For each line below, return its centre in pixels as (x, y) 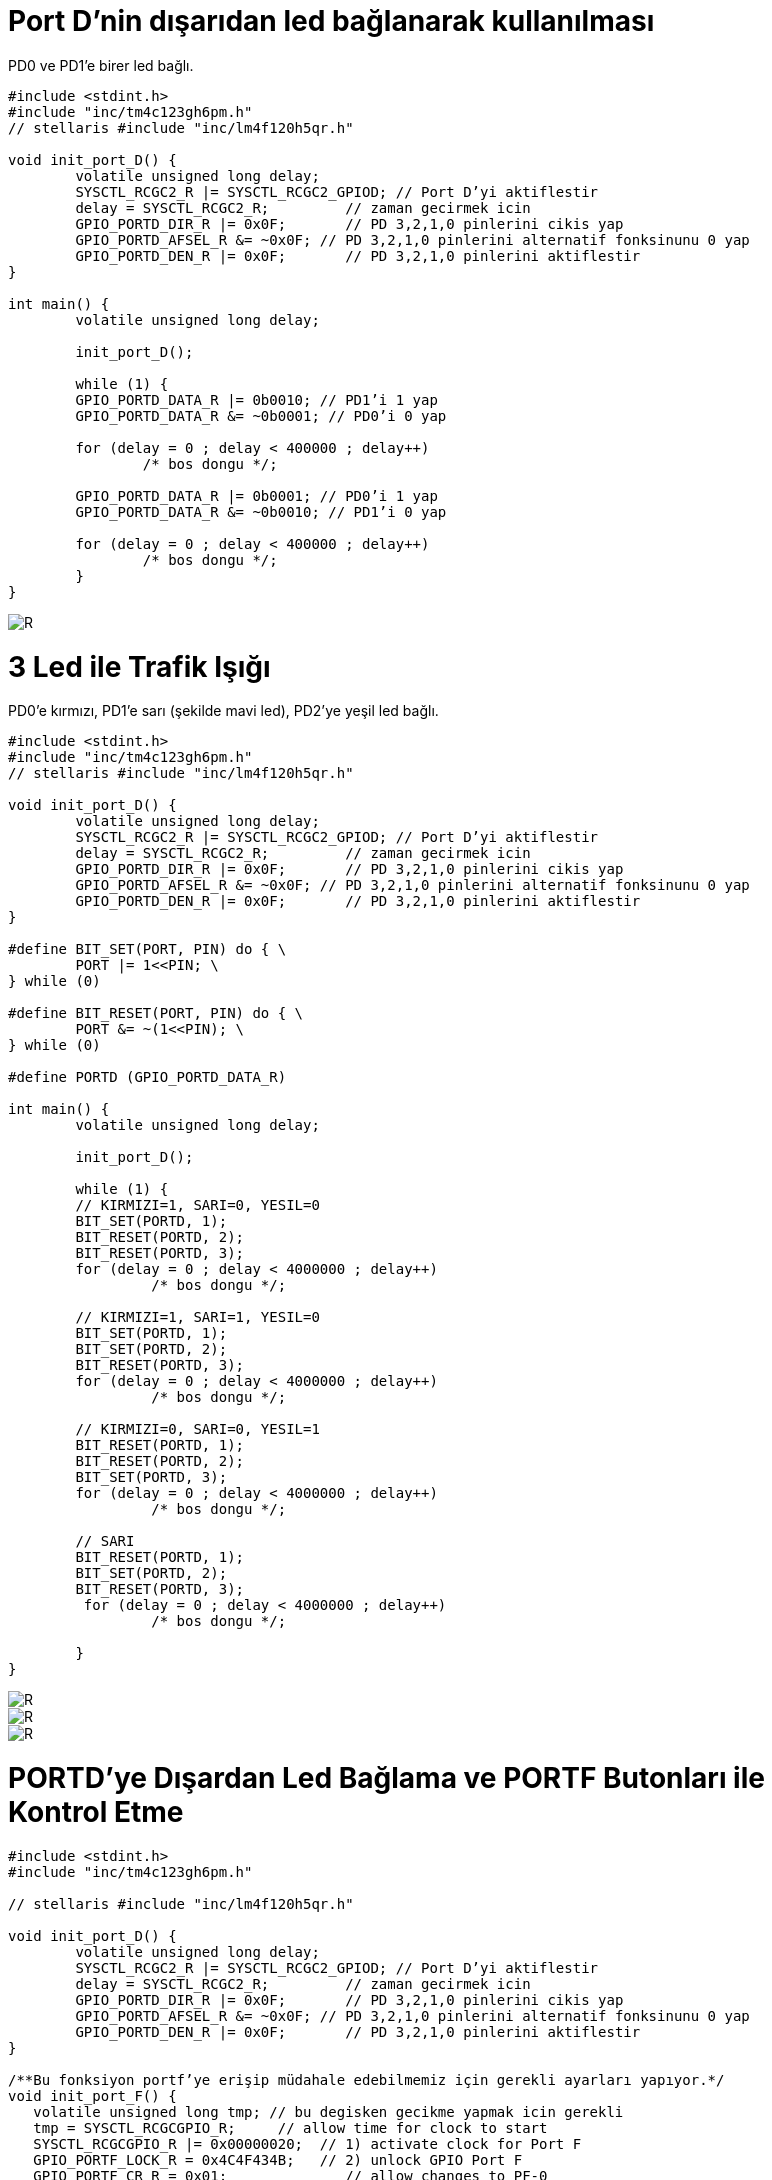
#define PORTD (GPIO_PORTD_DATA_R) (147, 1077)
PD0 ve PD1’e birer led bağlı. (101, 65)
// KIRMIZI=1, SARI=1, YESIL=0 (197, 1317)
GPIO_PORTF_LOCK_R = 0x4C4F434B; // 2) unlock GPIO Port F (278, 2159)
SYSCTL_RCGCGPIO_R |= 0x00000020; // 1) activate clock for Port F (307, 2143)
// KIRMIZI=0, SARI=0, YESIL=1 (197, 1429)
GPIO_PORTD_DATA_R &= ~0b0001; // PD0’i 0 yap (261, 415)
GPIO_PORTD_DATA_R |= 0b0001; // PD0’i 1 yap (256, 495)
